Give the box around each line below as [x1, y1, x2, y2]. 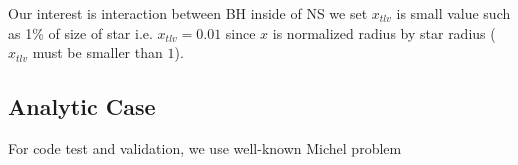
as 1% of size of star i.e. [8, 22, 153, 43]
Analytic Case [8, 91, 156, 122]
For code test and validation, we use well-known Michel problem [8, 137, 402, 158]
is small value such [396, 3, 511, 23]
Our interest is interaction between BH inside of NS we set [8, 3, 368, 23]
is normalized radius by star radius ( [272, 22, 496, 43]
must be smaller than [32, 42, 163, 63]
